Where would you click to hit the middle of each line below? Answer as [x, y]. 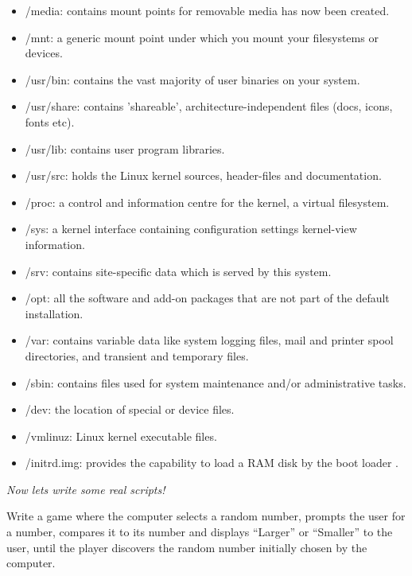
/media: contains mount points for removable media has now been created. [207, 10]
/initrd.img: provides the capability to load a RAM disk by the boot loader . [212, 463]
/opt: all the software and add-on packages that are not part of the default [207, 298]
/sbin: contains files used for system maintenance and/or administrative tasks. [216, 382]
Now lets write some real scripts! [86, 489]
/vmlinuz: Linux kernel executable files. [121, 436]
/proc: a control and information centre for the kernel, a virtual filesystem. [207, 202]
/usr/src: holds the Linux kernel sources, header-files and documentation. [203, 175]
